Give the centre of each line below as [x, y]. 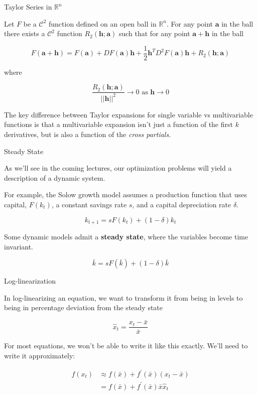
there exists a [25, 33]
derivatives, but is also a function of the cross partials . [88, 134]
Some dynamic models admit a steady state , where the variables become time [126, 237]
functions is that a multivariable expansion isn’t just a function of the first [118, 124]
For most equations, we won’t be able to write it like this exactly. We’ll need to [126, 346]
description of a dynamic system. [55, 177]
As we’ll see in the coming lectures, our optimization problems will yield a [118, 168]
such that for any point [154, 33]
